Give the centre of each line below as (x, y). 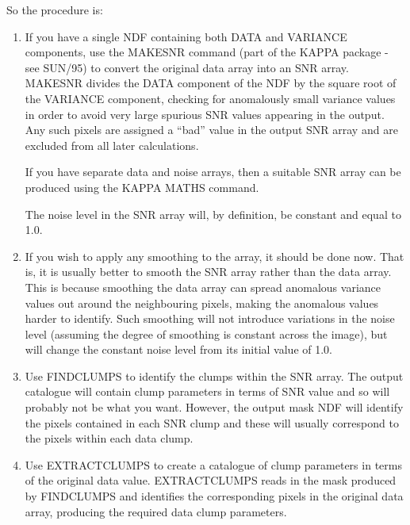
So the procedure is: (55, 10)
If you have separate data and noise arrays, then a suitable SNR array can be (213, 172)
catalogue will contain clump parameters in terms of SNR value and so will (207, 391)
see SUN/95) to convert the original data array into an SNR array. (187, 67)
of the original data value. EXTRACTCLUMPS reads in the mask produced (211, 480)
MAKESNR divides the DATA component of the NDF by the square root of (211, 83)
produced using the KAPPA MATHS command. (142, 187)
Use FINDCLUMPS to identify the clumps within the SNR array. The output (214, 376)
